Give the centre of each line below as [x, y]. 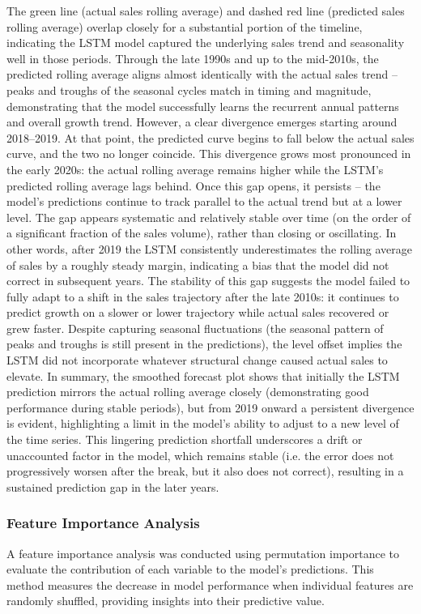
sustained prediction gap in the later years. [113, 486]
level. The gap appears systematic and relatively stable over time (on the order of [209, 217]
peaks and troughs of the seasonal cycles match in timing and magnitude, [189, 90]
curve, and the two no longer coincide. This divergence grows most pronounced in [209, 153]
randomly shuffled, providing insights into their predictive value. [166, 601]
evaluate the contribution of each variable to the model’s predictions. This [190, 569]
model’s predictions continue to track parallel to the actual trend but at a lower [204, 201]
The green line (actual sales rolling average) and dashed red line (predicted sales [206, 11]
